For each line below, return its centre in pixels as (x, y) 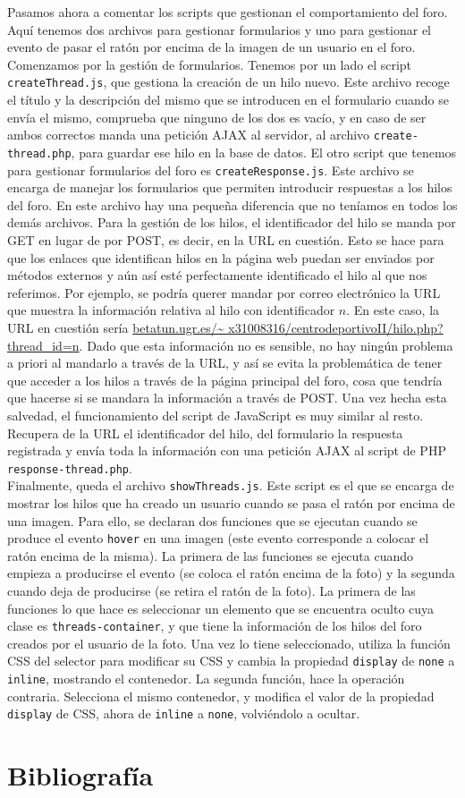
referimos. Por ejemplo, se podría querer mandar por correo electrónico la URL (224, 292)
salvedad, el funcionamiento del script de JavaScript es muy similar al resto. (216, 415)
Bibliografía (80, 775)
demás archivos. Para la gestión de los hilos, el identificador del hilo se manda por (232, 222)
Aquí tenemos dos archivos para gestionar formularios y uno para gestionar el (220, 29)
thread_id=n (43, 345)
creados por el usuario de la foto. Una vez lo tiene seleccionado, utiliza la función (229, 643)
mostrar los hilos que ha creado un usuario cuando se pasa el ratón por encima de (231, 503)
